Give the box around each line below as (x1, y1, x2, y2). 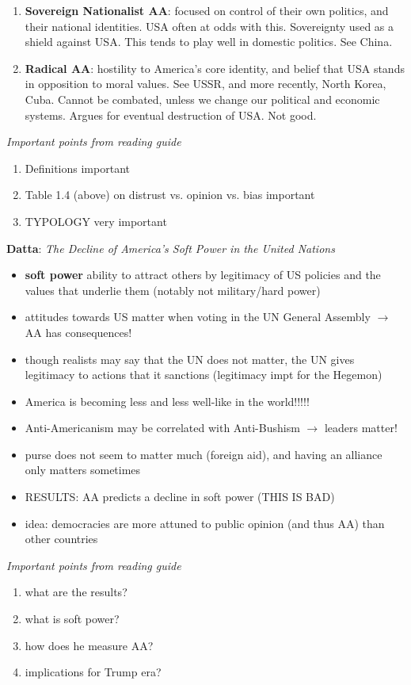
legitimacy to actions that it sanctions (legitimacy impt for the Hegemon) (25, 366, 382, 383)
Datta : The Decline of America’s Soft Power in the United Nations (6, 239, 335, 256)
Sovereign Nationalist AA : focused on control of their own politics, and (25, 2, 389, 18)
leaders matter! (324, 419, 398, 436)
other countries (25, 530, 98, 547)
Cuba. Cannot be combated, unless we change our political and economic (25, 90, 380, 107)
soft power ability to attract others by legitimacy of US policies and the (25, 266, 381, 283)
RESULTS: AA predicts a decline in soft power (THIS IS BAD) (25, 488, 335, 505)
